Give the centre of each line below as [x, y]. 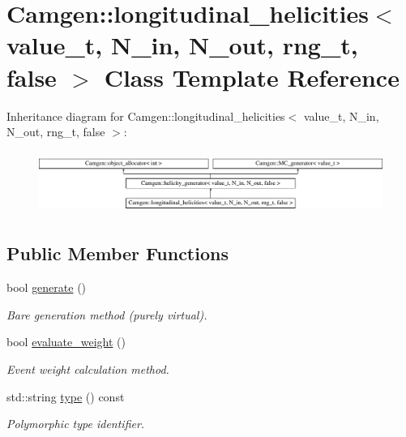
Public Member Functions [118, 253]
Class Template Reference [252, 77]
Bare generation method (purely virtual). [107, 314]
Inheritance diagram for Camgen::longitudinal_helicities [146, 116]
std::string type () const [66, 396]
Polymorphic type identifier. [76, 424]
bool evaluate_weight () [66, 342]
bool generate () [47, 287]
